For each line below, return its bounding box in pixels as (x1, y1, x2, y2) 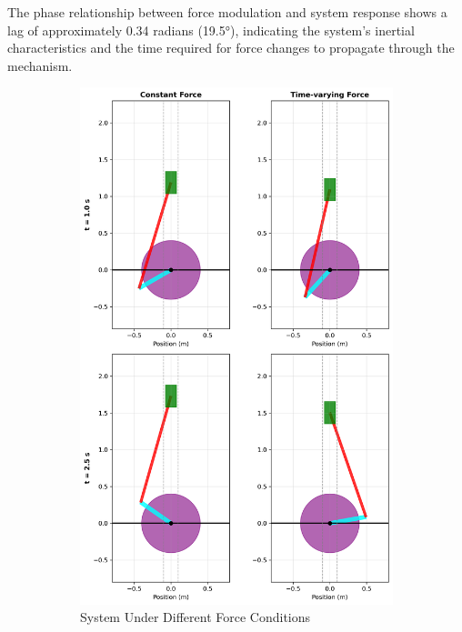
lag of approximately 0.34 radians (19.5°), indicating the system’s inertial (7, 20, 415, 39)
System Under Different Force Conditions (80, 607, 311, 627)
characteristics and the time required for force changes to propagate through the (7, 38, 455, 57)
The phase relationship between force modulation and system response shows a (7, 3, 447, 21)
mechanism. (7, 55, 73, 75)
